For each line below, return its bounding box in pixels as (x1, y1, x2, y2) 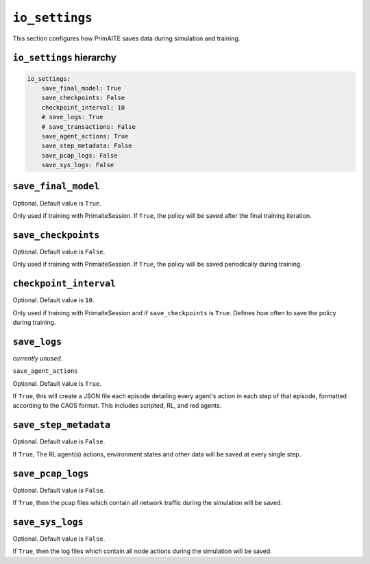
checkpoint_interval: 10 (41, 103, 125, 111)
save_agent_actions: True (41, 132, 129, 140)
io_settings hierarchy (12, 52, 116, 64)
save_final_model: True (41, 84, 121, 92)
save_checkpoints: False (41, 94, 125, 102)
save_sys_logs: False (41, 161, 114, 169)
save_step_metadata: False (41, 142, 133, 150)
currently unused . (12, 354, 63, 363)
